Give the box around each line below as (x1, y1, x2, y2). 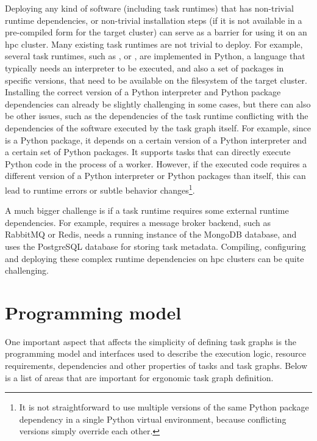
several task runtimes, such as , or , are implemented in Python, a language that (5, 49, 305, 62)
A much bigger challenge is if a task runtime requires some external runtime (5, 204, 289, 217)
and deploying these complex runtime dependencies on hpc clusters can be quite (5, 252, 304, 264)
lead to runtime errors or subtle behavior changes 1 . (5, 181, 195, 196)
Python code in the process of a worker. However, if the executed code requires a (5, 157, 307, 170)
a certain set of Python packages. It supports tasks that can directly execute (5, 145, 291, 158)
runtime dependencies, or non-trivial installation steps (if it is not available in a (5, 13, 302, 26)
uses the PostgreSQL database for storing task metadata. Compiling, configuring (5, 239, 306, 252)
